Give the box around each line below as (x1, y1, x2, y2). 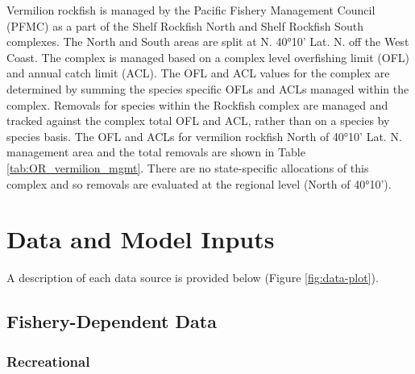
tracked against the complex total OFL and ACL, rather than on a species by (6, 112, 390, 129)
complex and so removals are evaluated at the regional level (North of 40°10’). (6, 175, 392, 192)
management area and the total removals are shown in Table (6, 143, 305, 160)
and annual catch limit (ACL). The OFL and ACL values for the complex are (6, 64, 390, 81)
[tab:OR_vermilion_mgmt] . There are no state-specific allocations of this (6, 159, 369, 176)
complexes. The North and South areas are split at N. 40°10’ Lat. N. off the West (6, 33, 409, 50)
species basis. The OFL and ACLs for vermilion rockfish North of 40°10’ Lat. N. (6, 127, 402, 144)
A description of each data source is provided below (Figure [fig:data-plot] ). (6, 269, 379, 286)
